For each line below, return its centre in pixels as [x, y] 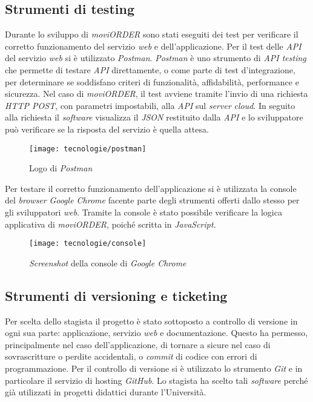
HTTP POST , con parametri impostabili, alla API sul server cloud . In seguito [150, 105]
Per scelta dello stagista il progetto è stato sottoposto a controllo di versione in [151, 321]
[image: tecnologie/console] [88, 244]
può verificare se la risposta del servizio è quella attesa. [107, 129]
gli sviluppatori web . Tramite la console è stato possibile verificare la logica [143, 212]
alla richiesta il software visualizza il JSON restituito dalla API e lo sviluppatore [154, 117]
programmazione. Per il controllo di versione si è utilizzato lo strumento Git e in [154, 368]
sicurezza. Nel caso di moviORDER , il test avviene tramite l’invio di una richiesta [156, 94]
